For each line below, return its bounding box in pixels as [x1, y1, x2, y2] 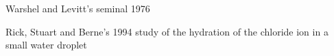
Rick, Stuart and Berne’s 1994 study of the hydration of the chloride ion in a [5, 24, 329, 38]
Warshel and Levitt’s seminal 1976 [5, 1, 150, 15]
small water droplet [5, 38, 87, 52]
